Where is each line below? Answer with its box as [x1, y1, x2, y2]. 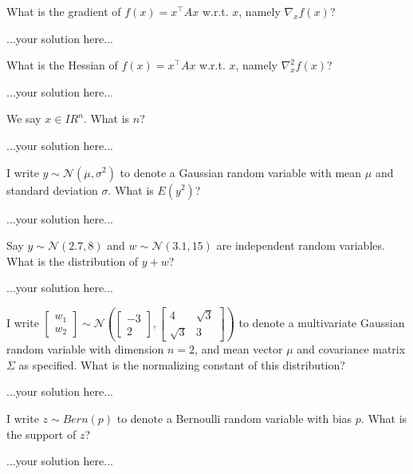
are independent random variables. [216, 237, 385, 254]
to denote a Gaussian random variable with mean [120, 164, 362, 180]
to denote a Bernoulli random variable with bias [116, 409, 352, 426]
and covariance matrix [297, 341, 406, 357]
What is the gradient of [6, 3, 121, 19]
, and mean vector [195, 341, 283, 357]
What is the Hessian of [6, 57, 118, 73]
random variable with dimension [6, 341, 164, 357]
